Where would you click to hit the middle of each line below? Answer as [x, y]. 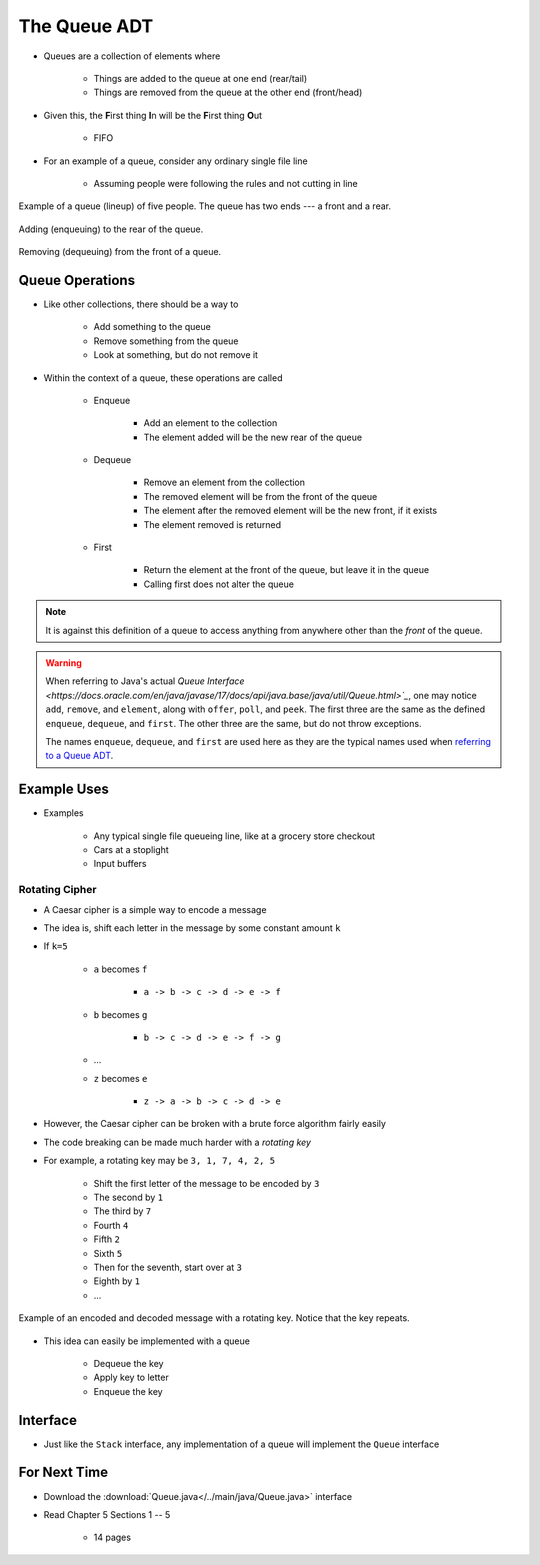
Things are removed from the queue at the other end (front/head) [228, 92]
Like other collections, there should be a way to [141, 304]
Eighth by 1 [117, 1281]
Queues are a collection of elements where [132, 56]
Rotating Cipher [57, 890]
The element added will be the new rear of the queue [253, 437]
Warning [63, 663]
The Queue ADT [86, 26]
